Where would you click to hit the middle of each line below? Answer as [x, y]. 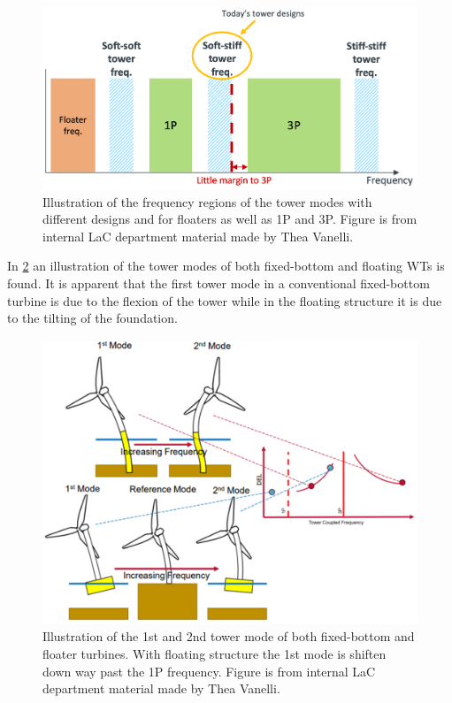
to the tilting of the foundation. [92, 318]
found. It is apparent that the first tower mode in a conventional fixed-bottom [218, 283]
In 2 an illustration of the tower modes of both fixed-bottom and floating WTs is [226, 266]
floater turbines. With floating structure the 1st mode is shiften [215, 654]
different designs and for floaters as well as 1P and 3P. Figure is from [230, 219]
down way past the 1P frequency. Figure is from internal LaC [209, 671]
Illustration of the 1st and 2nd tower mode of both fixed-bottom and [229, 636]
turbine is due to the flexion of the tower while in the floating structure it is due [225, 300]
